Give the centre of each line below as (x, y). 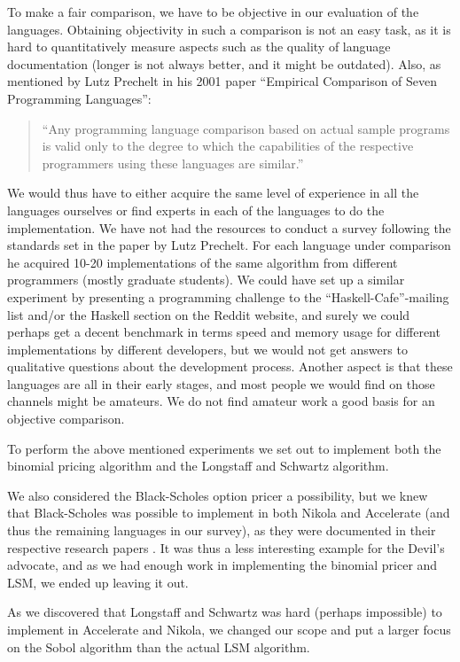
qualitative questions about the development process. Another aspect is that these (230, 366)
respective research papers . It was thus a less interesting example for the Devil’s (226, 547)
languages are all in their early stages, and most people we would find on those (221, 383)
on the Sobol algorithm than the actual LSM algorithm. (159, 646)
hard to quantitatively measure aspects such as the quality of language (199, 47)
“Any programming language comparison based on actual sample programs (246, 128)
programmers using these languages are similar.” (173, 163)
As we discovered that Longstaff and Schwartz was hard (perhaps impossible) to (225, 612)
